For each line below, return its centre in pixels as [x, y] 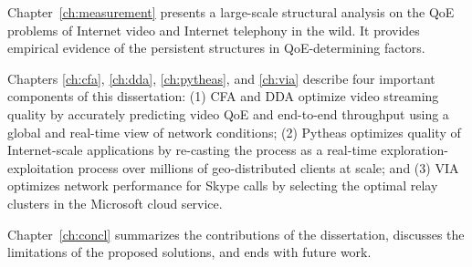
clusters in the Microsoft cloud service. [115, 203]
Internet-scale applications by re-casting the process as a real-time [192, 150]
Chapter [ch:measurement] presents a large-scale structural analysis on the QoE [231, 12]
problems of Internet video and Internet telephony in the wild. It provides [214, 30]
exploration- [414, 150]
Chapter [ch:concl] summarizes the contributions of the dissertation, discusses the [236, 234]
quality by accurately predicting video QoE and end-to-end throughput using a [228, 113]
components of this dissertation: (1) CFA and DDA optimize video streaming [223, 96]
